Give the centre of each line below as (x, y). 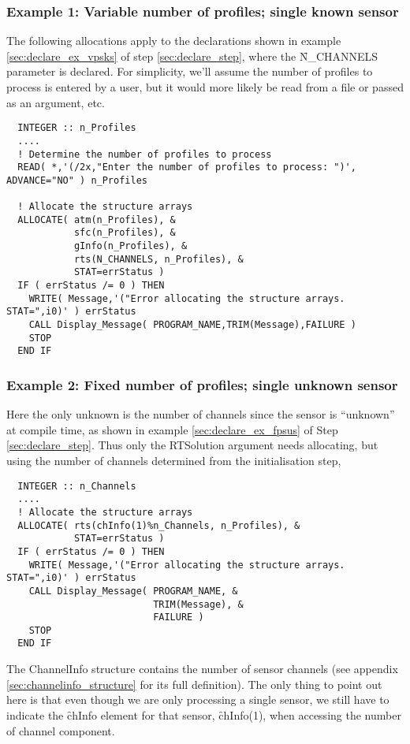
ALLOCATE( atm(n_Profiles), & (97, 219)
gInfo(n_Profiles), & (130, 246)
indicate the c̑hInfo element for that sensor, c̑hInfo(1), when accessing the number (204, 714)
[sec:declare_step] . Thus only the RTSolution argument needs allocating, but (192, 445)
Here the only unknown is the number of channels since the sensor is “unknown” (201, 414)
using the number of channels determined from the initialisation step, (174, 460)
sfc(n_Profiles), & (125, 233)
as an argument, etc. (56, 102)
